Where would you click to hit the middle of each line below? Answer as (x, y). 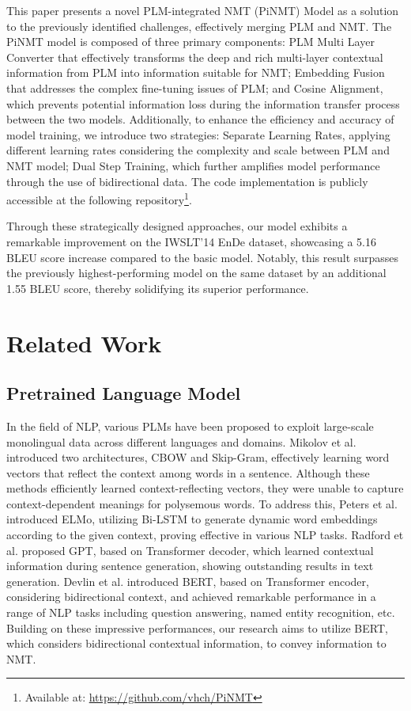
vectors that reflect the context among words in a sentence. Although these (188, 472)
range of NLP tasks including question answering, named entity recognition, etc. (201, 612)
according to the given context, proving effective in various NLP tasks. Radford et (205, 535)
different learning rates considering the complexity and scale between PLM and (198, 150)
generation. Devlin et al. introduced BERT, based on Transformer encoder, (188, 581)
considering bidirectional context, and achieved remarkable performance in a (191, 597)
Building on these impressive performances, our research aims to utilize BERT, (197, 627)
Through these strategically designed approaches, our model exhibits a (177, 226)
